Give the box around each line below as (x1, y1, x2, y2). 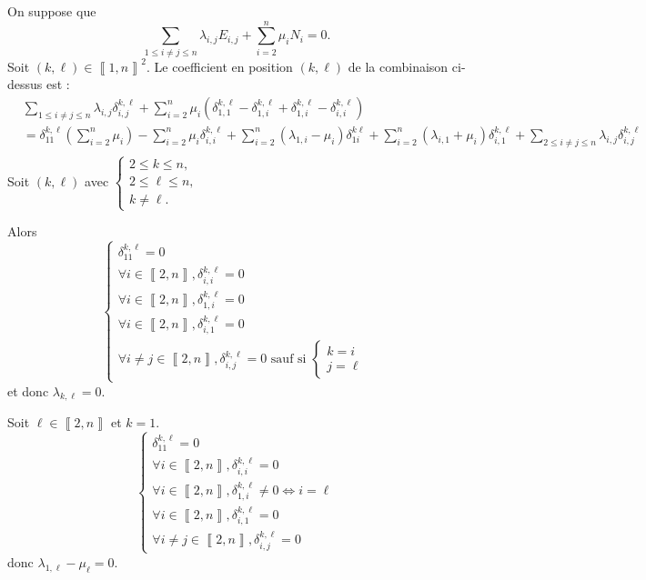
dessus (7, 75, 43, 94)
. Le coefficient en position (146, 56, 293, 75)
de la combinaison (348, 56, 449, 75)
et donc (7, 381, 49, 400)
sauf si (270, 353, 307, 366)
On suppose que (7, 2, 96, 20)
